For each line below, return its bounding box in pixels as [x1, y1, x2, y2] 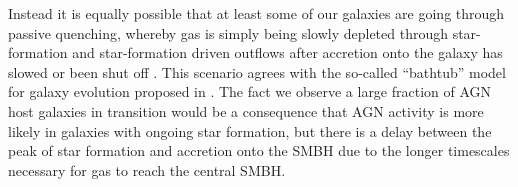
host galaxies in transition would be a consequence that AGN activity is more [8, 100, 484, 121]
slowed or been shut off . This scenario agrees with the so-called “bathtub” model [8, 61, 506, 82]
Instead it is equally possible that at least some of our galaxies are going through [8, 3, 505, 23]
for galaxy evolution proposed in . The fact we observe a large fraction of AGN [8, 81, 492, 102]
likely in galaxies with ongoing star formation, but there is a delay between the [8, 120, 492, 141]
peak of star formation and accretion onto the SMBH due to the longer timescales [8, 140, 510, 161]
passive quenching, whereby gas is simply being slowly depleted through [8, 22, 448, 43]
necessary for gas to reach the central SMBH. [8, 159, 286, 180]
